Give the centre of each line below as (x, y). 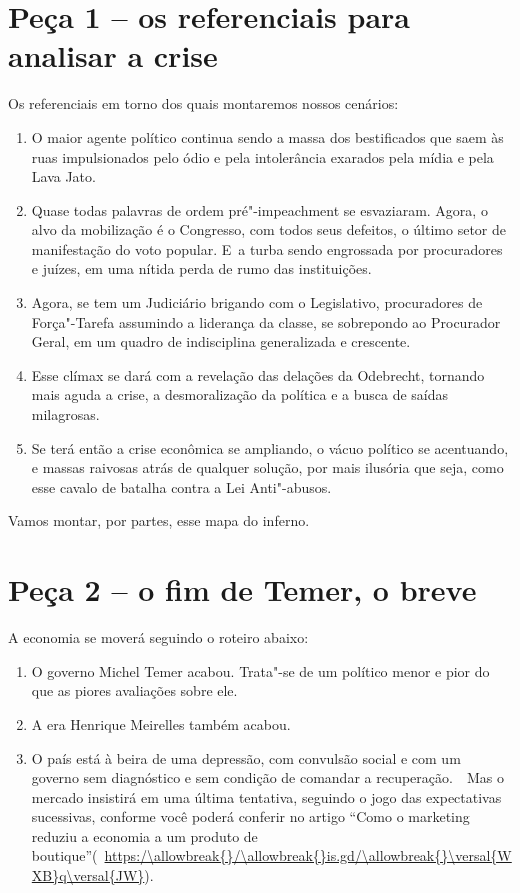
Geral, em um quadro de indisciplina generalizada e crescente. (221, 341)
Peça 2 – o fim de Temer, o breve (242, 589)
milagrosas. (65, 414)
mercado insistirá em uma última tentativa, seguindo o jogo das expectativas (266, 796)
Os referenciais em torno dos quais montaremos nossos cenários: (203, 103)
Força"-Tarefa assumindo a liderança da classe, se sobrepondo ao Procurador (266, 321)
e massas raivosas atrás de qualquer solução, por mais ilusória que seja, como (267, 467)
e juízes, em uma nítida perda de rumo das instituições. (201, 268)
